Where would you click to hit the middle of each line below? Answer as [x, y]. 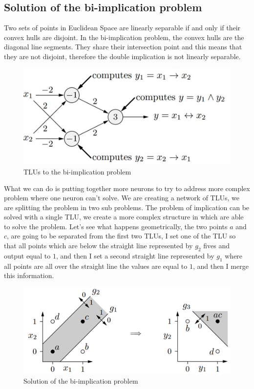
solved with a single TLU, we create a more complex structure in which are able [124, 217]
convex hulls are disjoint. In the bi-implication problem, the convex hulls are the [124, 37]
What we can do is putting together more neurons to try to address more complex [127, 188]
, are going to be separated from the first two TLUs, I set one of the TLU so [121, 236]
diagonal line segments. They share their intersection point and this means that [123, 47]
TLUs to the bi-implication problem [77, 171]
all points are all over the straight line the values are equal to [96, 266]
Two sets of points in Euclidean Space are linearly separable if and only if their [122, 28]
